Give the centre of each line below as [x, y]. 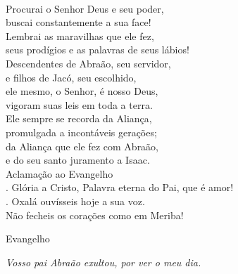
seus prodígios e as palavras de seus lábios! [98, 50]
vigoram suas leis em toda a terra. [79, 104]
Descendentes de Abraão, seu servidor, [88, 63]
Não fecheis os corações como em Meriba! [95, 215]
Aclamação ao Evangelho [60, 173]
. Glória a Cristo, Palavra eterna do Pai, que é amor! [120, 187]
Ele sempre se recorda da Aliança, [79, 118]
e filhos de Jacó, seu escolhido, [71, 77]
